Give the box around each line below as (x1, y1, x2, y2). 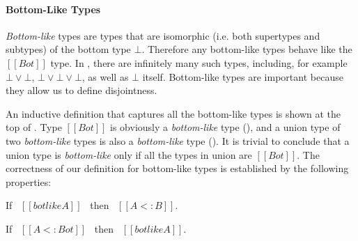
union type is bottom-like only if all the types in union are (6, 147, 252, 162)
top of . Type (6, 120, 62, 134)
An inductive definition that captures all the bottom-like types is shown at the (6, 106, 341, 120)
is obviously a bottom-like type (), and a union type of (110, 120, 341, 134)
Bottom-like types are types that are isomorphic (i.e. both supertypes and (6, 28, 320, 42)
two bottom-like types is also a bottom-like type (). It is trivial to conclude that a (6, 133, 350, 148)
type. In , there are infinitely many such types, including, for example (50, 55, 348, 70)
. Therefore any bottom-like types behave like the (141, 42, 352, 56)
